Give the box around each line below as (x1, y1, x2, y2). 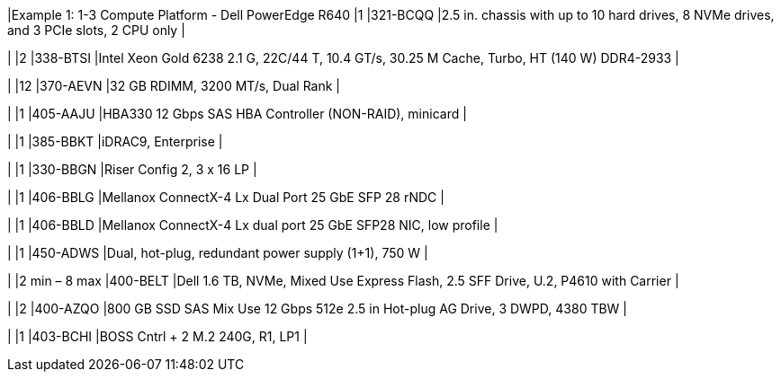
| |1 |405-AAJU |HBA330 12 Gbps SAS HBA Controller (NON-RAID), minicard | (7, 106, 467, 121)
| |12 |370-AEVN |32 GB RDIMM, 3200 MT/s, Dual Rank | (7, 78, 340, 93)
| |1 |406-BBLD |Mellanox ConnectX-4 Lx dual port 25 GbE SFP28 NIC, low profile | (7, 217, 498, 233)
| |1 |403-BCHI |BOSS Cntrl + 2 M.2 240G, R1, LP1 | (7, 329, 308, 344)
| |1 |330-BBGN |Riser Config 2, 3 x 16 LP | (7, 162, 257, 177)
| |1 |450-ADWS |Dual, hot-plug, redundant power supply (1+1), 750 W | (7, 245, 428, 260)
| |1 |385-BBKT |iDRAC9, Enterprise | (7, 134, 223, 149)
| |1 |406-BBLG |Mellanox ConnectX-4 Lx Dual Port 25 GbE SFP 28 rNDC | (7, 189, 444, 205)
